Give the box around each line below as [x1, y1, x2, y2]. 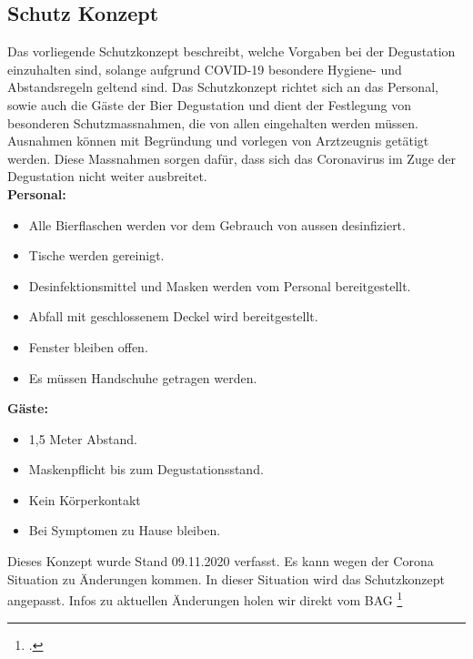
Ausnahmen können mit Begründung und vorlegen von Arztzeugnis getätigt [7, 131, 429, 150]
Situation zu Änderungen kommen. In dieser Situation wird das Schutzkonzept [7, 569, 445, 588]
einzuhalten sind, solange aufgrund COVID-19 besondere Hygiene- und [7, 59, 402, 78]
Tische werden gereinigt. [28, 246, 165, 265]
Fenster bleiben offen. [28, 337, 148, 356]
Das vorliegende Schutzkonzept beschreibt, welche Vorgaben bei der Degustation [7, 42, 456, 61]
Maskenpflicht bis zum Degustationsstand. [28, 460, 264, 479]
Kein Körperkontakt [28, 490, 141, 509]
